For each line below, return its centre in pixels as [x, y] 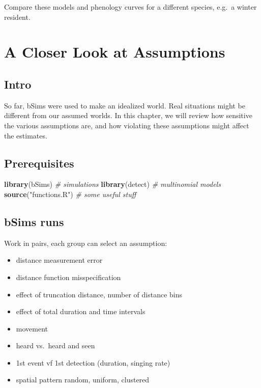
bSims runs [34, 221]
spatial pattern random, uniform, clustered [83, 380]
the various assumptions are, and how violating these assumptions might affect [127, 125]
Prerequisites [39, 163]
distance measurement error [59, 260]
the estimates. [26, 135]
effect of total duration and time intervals [81, 311]
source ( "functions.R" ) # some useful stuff [70, 194]
